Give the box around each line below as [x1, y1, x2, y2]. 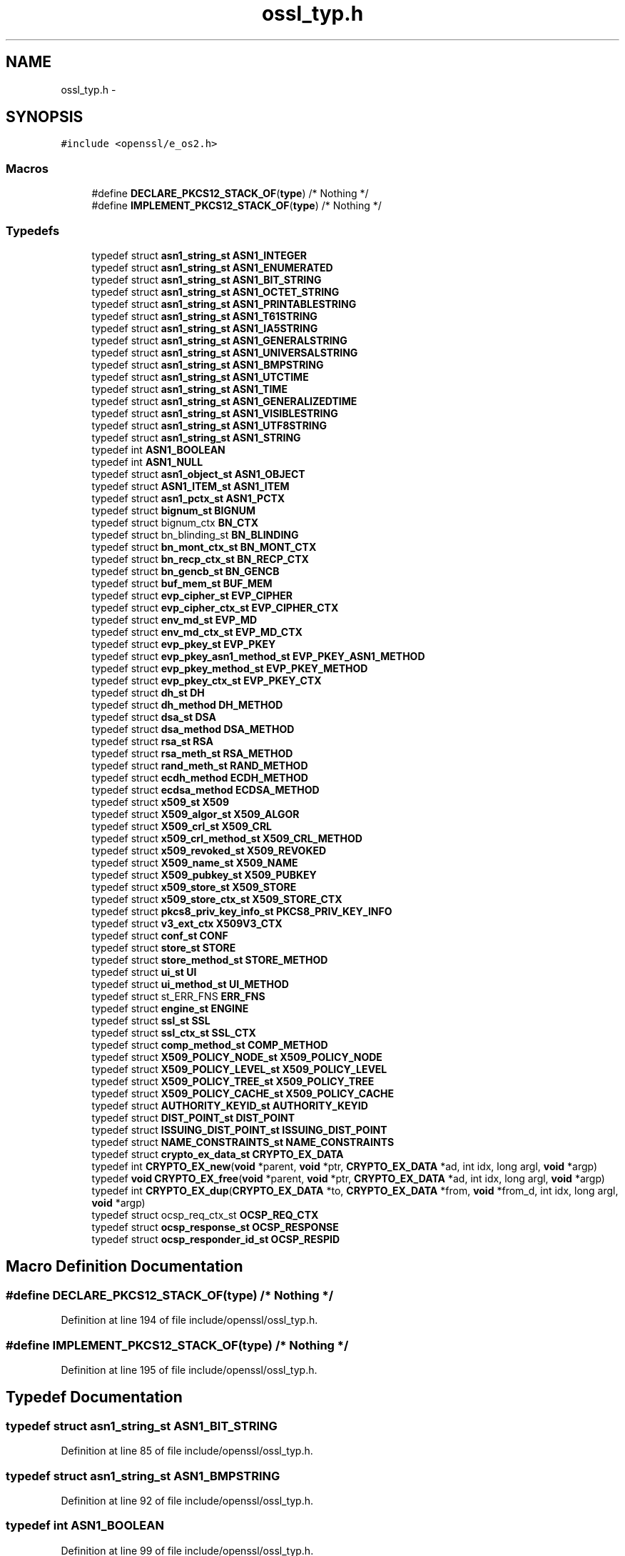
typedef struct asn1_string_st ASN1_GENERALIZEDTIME [91, 394, 357, 407]
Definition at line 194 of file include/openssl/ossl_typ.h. [61, 1314, 318, 1327]
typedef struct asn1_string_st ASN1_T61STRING [91, 309, 317, 322]
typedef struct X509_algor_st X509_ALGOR [91, 807, 300, 820]
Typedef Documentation [6, 1388, 183, 1407]
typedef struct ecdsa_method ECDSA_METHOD [91, 783, 320, 796]
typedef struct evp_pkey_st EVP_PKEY [91, 637, 276, 650]
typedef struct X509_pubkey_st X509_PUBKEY [91, 868, 317, 881]
